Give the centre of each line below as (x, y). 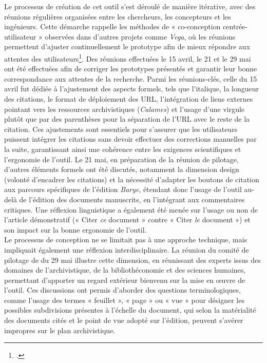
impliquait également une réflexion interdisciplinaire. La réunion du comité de (127, 249)
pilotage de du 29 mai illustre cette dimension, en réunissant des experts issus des (132, 260)
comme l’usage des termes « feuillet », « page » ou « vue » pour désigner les (124, 300)
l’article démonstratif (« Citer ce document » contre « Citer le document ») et (127, 219)
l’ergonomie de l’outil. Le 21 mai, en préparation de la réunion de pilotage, (121, 159)
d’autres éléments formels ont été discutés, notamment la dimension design (122, 169)
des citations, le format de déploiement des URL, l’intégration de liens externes (129, 99)
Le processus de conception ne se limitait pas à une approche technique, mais (126, 240)
